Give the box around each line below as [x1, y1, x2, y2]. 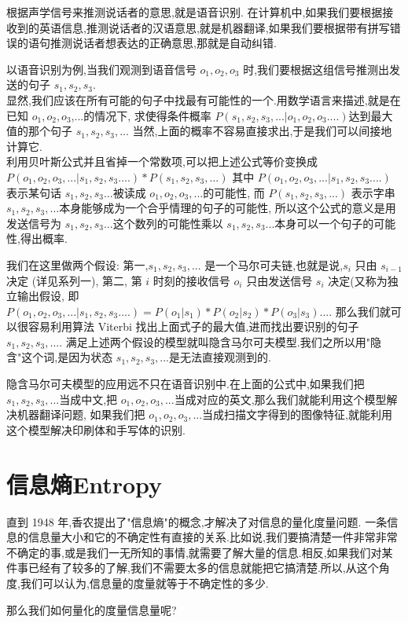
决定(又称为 [328, 272, 388, 288]
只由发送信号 [246, 272, 313, 288]
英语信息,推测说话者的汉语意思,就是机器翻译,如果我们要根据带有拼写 [39, 19, 390, 35]
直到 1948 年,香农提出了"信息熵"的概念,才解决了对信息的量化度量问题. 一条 [6, 513, 388, 530]
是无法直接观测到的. [169, 349, 271, 365]
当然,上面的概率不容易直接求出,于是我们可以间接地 [132, 123, 392, 139]
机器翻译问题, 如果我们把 [17, 406, 145, 423]
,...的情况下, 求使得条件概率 [71, 107, 211, 123]
